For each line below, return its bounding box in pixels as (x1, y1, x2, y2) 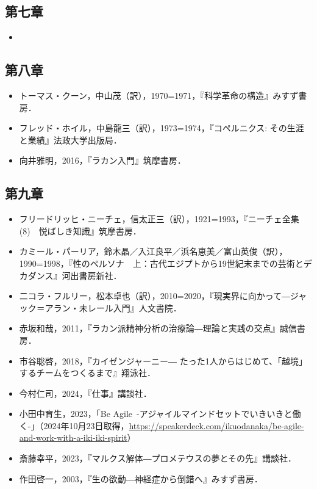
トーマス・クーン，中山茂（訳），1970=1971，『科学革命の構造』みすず (19, 89, 299, 101)
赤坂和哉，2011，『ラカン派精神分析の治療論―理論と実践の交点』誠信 (19, 322, 297, 335)
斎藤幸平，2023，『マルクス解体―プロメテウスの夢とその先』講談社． (19, 452, 296, 465)
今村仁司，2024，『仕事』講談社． (19, 386, 152, 399)
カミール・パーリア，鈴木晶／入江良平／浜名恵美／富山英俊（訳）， (19, 245, 288, 258)
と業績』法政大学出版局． (19, 133, 122, 146)
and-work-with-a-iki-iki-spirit (19, 431, 127, 444)
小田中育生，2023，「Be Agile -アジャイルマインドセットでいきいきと (19, 407, 293, 420)
